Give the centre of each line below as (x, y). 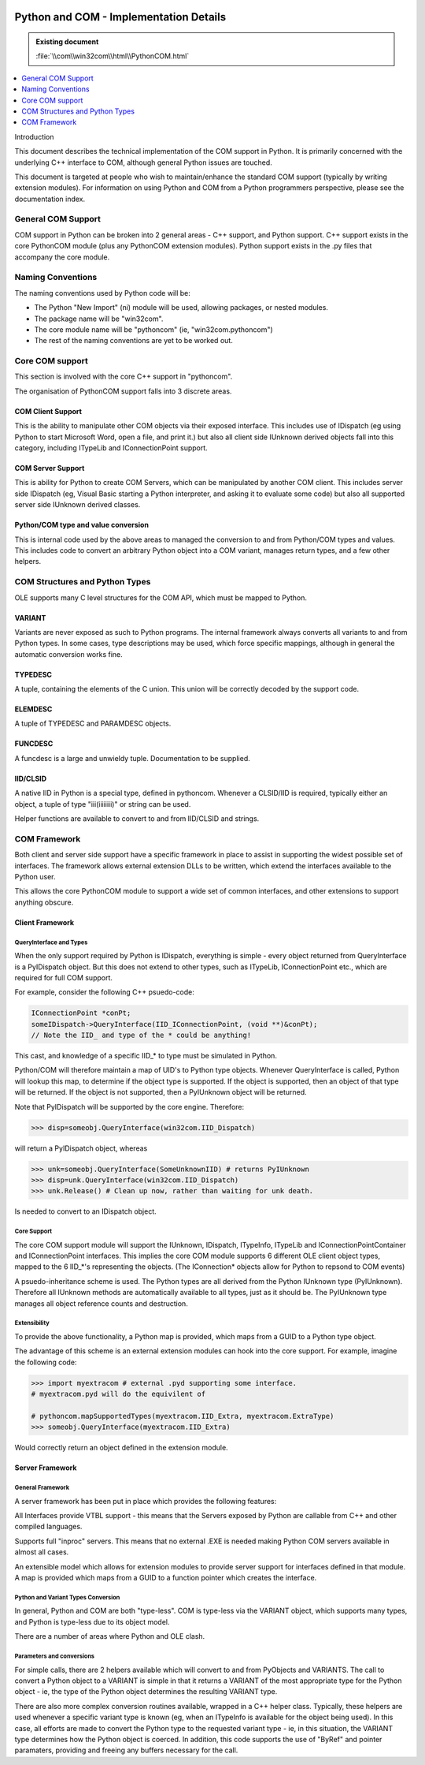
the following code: (46, 1362)
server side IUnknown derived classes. (78, 505)
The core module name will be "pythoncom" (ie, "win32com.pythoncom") (153, 329)
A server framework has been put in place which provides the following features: (146, 1501)
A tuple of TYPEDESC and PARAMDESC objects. (93, 724)
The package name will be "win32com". (99, 319)
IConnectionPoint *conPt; (81, 1013)
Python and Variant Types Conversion (67, 1597)
